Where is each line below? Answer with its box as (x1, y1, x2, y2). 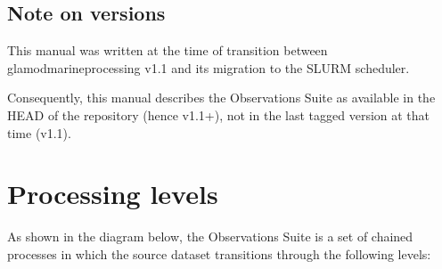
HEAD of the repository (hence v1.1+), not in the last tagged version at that (7, 105, 430, 124)
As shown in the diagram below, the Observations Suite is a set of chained (7, 227, 413, 246)
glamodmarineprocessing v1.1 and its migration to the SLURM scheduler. (7, 58, 410, 77)
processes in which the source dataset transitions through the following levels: (7, 244, 431, 263)
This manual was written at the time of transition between (7, 41, 328, 60)
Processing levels (7, 175, 218, 212)
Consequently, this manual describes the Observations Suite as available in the (7, 88, 436, 107)
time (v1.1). (7, 123, 71, 142)
